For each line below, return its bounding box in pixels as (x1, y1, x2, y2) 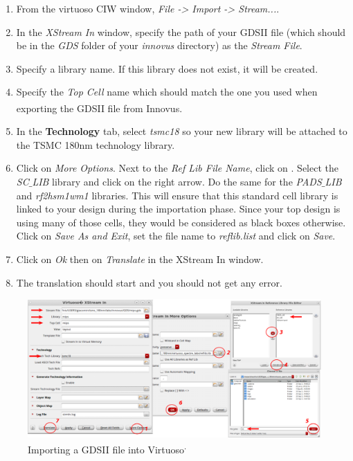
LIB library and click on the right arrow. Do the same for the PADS (32, 174, 322, 188)
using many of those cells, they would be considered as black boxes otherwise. (16, 215, 346, 229)
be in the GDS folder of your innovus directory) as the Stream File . (16, 38, 302, 53)
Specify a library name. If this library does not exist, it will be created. (16, 61, 318, 75)
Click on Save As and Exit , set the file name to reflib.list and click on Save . (16, 228, 336, 243)
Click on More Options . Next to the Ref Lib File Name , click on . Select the (16, 161, 338, 175)
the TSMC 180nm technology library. (16, 137, 175, 152)
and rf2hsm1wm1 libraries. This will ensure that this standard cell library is (16, 188, 338, 202)
